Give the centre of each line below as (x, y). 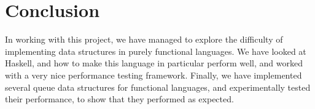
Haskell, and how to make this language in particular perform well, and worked (154, 63)
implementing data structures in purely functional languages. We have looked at (156, 51)
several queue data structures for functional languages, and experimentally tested (158, 87)
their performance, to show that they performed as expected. (119, 99)
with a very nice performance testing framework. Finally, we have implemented (154, 75)
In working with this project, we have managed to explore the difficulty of (144, 39)
